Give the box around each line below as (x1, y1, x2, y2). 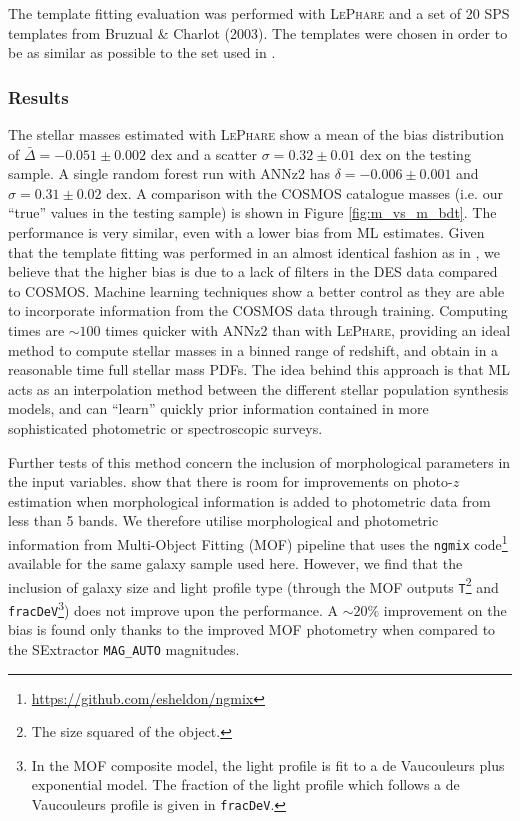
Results (8, 84, 69, 109)
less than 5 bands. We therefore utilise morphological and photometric (8, 510, 439, 531)
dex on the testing (359, 143, 471, 164)
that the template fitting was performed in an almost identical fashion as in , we (8, 241, 500, 262)
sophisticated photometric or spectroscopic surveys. (8, 417, 323, 438)
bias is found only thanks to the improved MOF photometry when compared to (8, 619, 496, 640)
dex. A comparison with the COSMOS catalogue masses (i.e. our (106, 182, 503, 203)
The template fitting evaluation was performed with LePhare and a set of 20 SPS (8, 3, 510, 23)
